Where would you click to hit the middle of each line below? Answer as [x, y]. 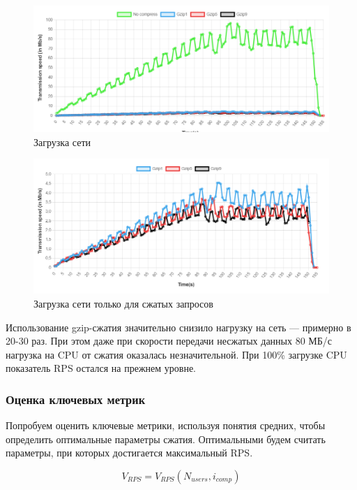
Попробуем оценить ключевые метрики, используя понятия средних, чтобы [166, 425]
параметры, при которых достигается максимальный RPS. [129, 453]
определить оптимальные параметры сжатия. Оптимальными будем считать [166, 439]
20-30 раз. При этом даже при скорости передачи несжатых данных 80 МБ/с [169, 341]
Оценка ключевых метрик [76, 399]
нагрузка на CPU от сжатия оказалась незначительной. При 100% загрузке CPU [176, 354]
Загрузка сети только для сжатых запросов [123, 304]
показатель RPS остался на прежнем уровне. [101, 368]
